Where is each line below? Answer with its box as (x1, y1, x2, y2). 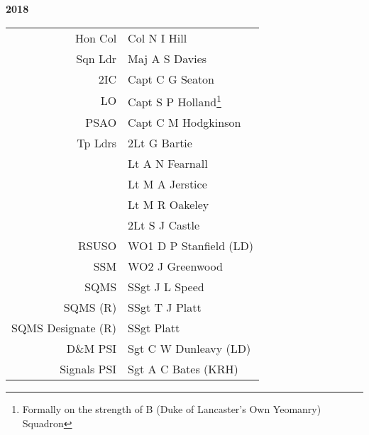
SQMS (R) (63, 298, 117, 315)
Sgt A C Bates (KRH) (128, 360, 238, 377)
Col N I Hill (128, 29, 187, 46)
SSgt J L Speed (128, 278, 204, 295)
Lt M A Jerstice (128, 175, 207, 192)
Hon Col (75, 29, 117, 46)
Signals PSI (60, 360, 117, 377)
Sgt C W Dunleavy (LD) (128, 339, 251, 356)
